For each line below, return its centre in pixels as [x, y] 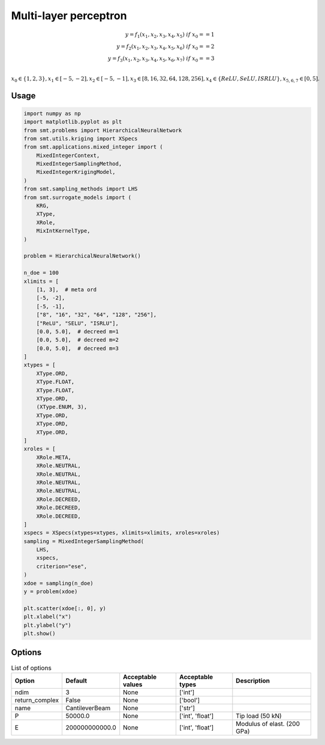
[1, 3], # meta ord [67, 289]
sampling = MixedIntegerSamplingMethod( [84, 541]
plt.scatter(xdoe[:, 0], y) [65, 608]
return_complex [37, 700]
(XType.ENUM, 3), [62, 407]
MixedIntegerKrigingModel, [76, 172]
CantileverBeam [88, 708]
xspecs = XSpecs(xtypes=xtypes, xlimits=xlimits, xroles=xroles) [122, 533]
